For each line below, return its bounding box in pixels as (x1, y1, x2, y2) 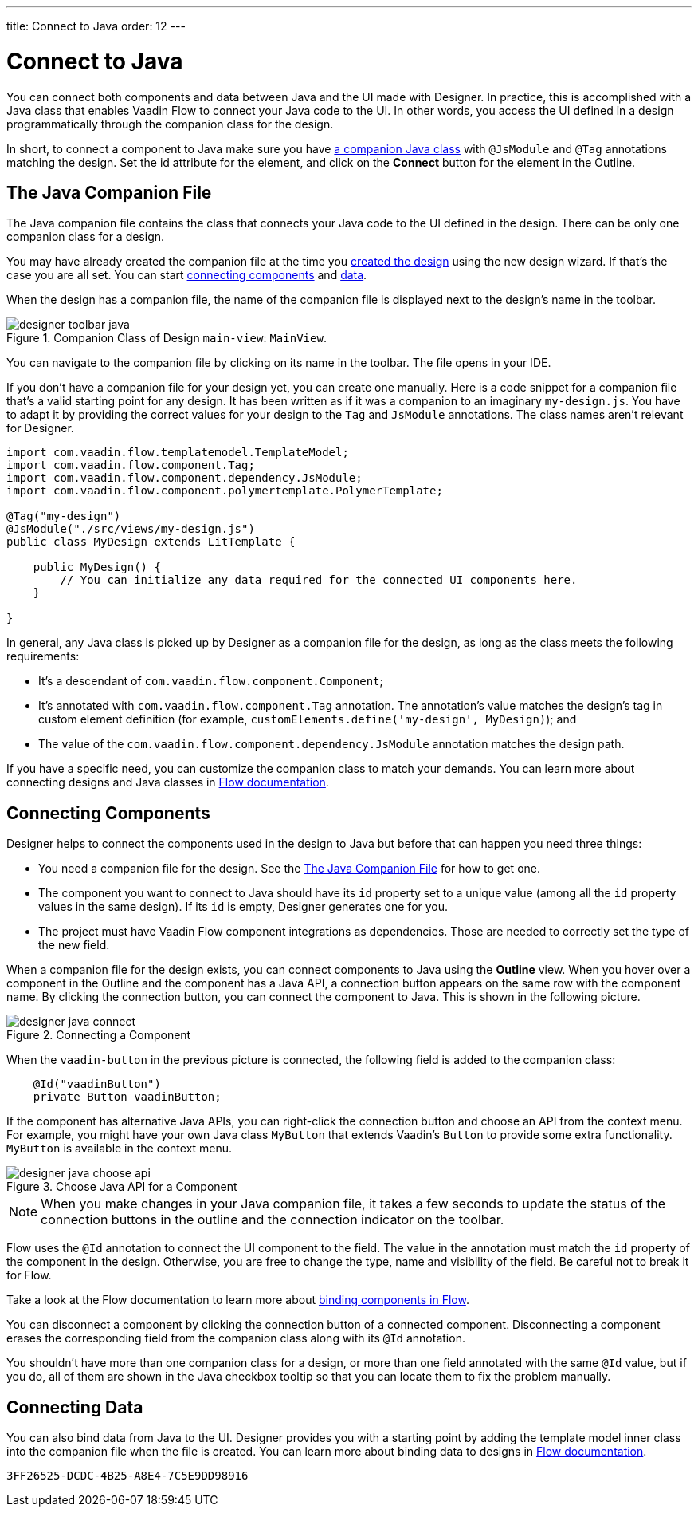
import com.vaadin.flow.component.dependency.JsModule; (6, 471, 363, 485)
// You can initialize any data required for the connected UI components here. (60, 573, 578, 587)
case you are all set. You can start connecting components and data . (6, 268, 367, 282)
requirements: (6, 649, 80, 664)
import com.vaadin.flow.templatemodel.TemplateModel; (6, 446, 349, 459)
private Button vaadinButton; (33, 1090, 222, 1104)
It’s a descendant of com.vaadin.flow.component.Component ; (38, 674, 383, 688)
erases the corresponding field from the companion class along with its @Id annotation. (6, 1331, 465, 1346)
